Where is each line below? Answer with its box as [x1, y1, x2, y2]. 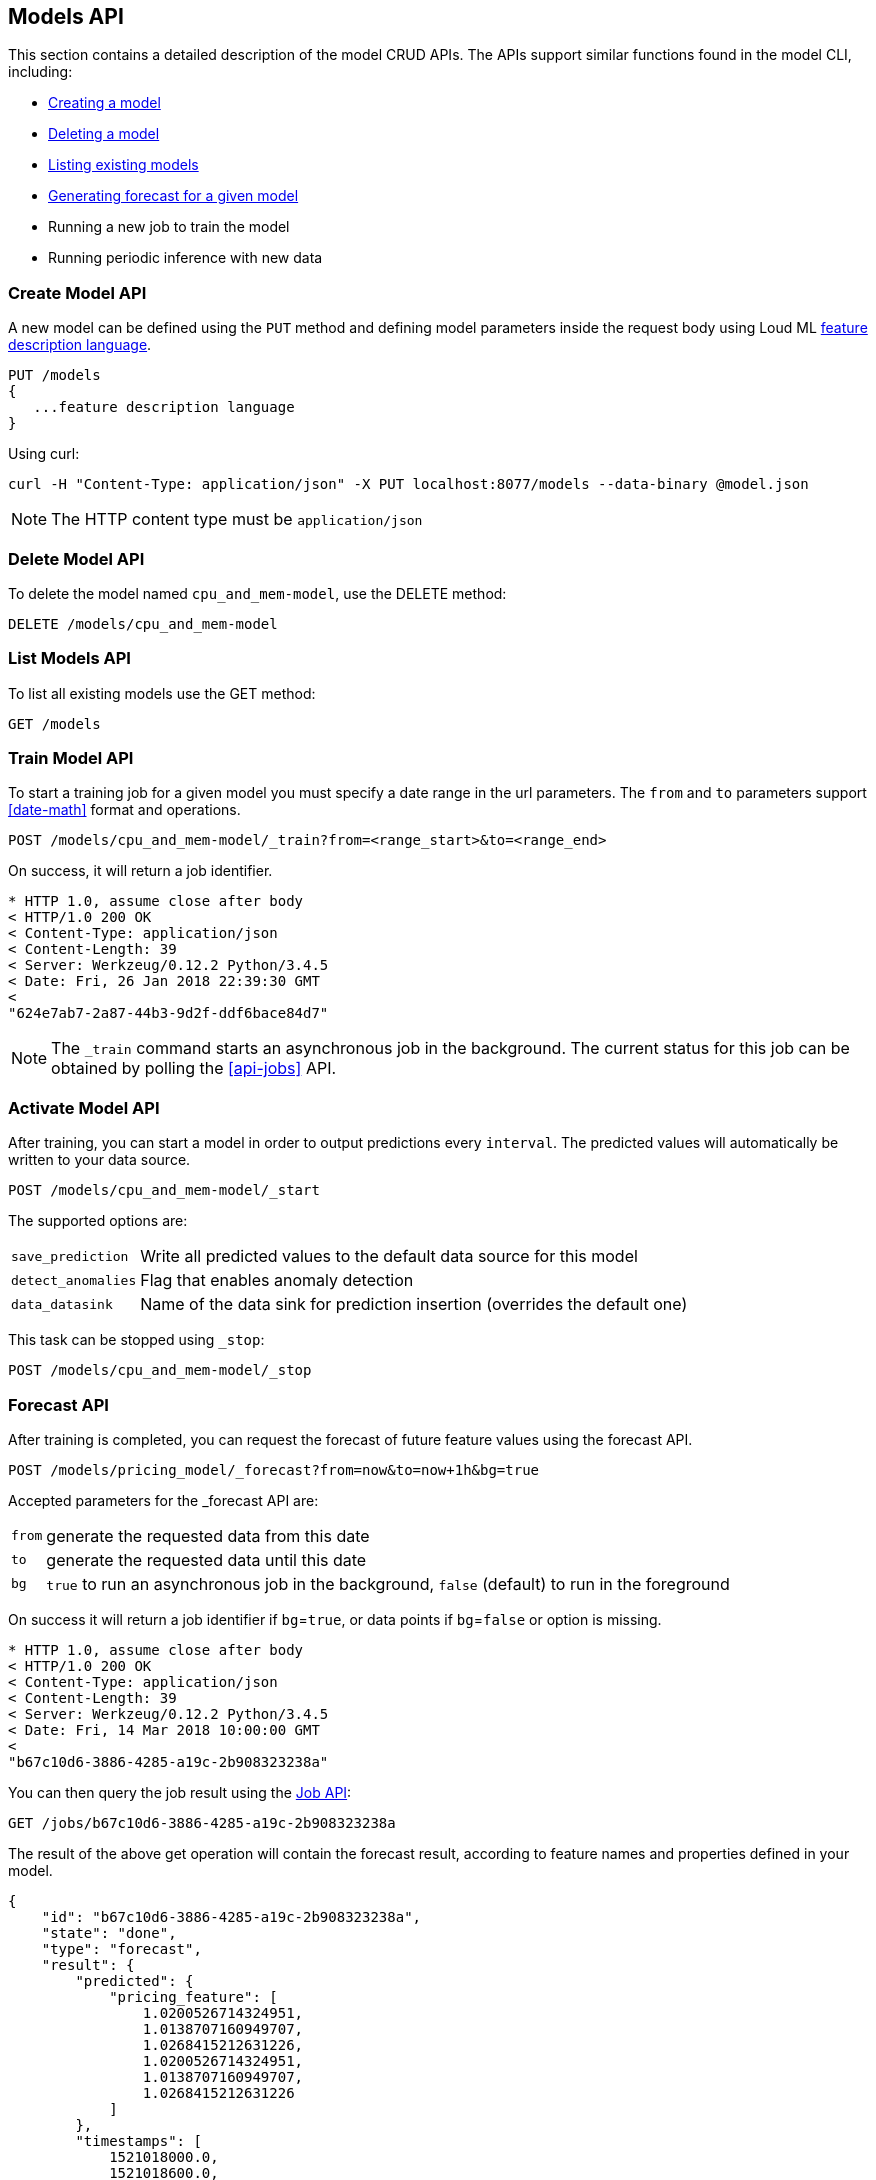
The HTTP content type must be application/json [51, 509, 423, 530]
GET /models [8, 715, 101, 732]
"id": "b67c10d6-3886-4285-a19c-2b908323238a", [41, 1908, 422, 1925]
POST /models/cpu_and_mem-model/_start [8, 1182, 320, 1199]
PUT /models [8, 367, 101, 384]
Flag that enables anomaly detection [140, 1270, 414, 1291]
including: [8, 63, 73, 81]
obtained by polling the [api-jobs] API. [51, 1058, 337, 1079]
